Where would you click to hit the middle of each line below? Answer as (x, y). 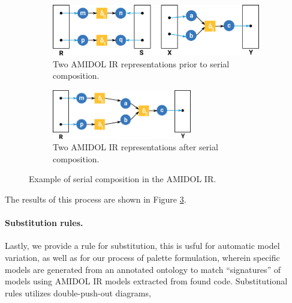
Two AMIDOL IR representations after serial (136, 147)
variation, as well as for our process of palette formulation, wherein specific (142, 257)
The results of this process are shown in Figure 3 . (96, 199)
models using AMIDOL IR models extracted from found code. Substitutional (146, 281)
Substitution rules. (44, 223)
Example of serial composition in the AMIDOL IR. (123, 179)
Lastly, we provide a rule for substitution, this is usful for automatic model (142, 246)
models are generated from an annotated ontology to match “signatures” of (143, 269)
